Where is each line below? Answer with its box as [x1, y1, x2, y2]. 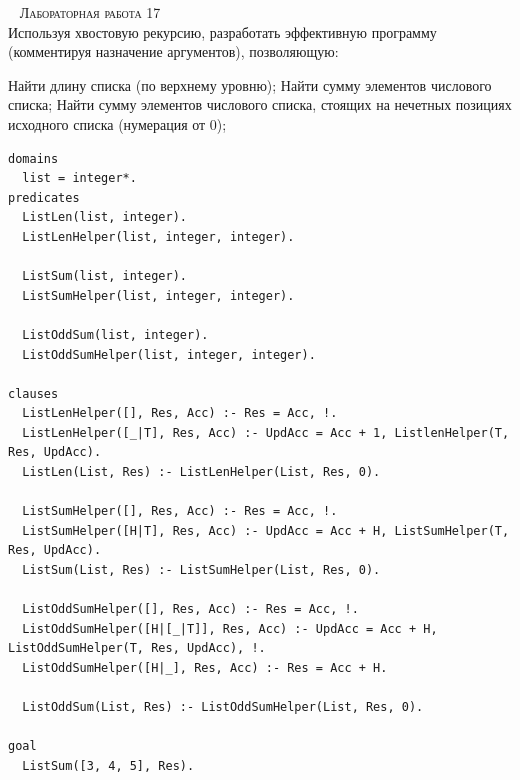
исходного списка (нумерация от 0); [8, 113, 227, 134]
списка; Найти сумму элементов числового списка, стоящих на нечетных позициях [8, 94, 512, 115]
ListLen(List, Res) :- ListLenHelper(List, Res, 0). [22, 465, 381, 480]
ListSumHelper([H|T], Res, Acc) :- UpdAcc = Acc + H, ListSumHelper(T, [22, 523, 510, 538]
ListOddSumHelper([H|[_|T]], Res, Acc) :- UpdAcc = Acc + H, [22, 621, 438, 636]
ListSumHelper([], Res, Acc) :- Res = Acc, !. [22, 504, 338, 519]
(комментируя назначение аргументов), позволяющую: [8, 41, 339, 62]
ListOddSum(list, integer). [22, 327, 209, 342]
